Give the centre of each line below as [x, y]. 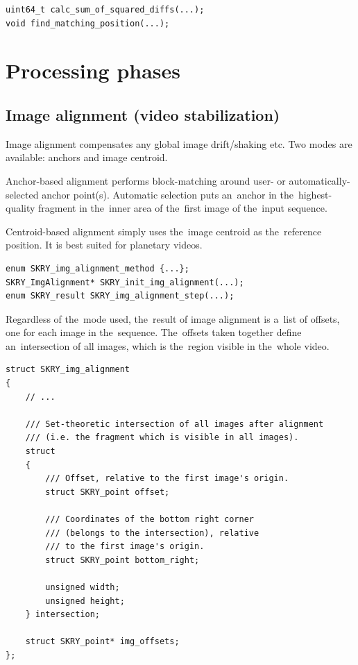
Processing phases [93, 70]
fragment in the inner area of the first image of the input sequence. [183, 208]
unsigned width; [83, 587]
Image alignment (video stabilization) [143, 114]
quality [20, 208]
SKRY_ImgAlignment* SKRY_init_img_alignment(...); [125, 282]
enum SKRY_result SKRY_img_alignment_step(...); [120, 296]
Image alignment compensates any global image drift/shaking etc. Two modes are [179, 143]
